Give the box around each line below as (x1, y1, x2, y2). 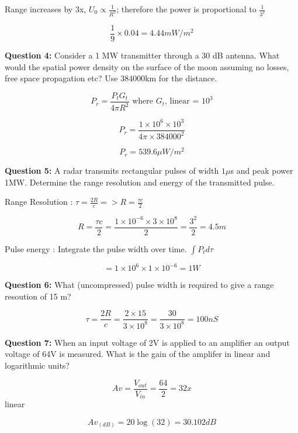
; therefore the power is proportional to (116, 3, 257, 15)
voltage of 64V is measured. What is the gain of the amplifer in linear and (5, 348, 271, 360)
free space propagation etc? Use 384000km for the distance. (5, 72, 217, 84)
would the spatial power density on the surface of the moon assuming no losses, (5, 60, 289, 73)
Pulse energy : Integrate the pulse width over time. (5, 242, 187, 255)
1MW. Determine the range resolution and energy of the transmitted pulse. (5, 176, 275, 188)
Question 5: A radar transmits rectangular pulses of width (5, 164, 219, 177)
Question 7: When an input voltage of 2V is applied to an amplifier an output (5, 336, 290, 348)
